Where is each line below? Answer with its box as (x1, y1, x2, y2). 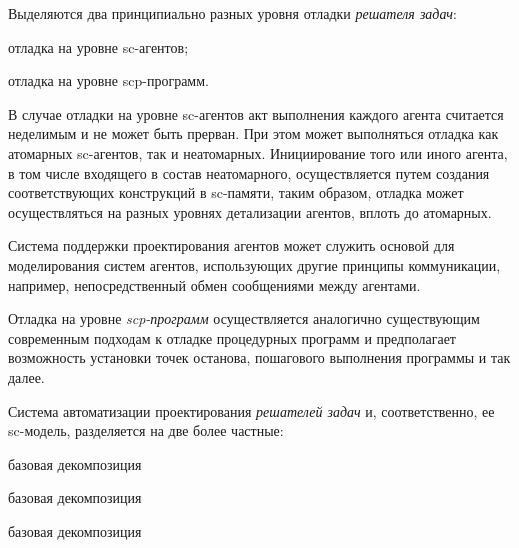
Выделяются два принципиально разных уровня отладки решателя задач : (8, 3, 457, 23)
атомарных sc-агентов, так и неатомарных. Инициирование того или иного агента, (8, 142, 508, 163)
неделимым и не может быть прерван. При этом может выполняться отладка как (8, 123, 499, 144)
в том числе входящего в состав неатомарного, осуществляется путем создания (8, 162, 490, 183)
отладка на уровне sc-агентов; (8, 36, 189, 57)
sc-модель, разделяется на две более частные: (8, 420, 284, 441)
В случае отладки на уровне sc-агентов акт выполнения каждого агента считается (8, 103, 504, 124)
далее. (8, 366, 45, 387)
